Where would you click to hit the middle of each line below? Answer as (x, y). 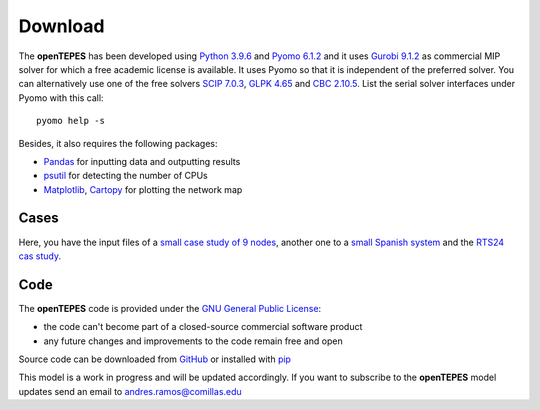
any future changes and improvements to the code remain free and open (193, 341)
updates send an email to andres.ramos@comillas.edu (130, 391)
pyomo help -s (70, 121)
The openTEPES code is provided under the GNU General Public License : (170, 308)
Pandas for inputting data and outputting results (142, 161)
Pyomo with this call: (61, 97)
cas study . (40, 256)
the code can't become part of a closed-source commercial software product (203, 327)
